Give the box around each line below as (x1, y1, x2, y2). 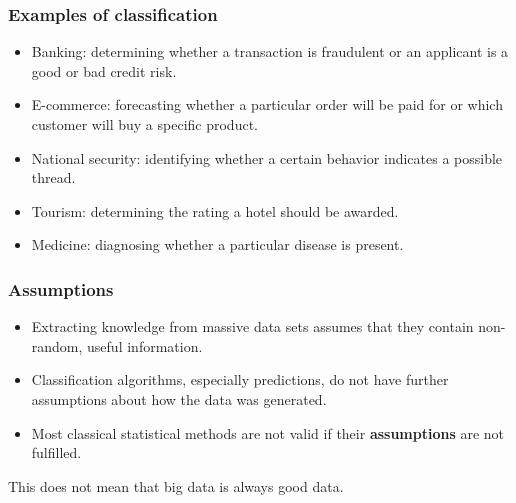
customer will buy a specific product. (31, 114, 258, 134)
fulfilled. (31, 442, 82, 463)
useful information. (87, 335, 203, 356)
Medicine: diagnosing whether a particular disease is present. (31, 234, 404, 255)
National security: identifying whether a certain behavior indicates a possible (31, 147, 503, 168)
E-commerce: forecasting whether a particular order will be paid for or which (31, 94, 503, 115)
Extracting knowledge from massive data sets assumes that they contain (31, 316, 474, 337)
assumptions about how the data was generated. (31, 388, 327, 409)
